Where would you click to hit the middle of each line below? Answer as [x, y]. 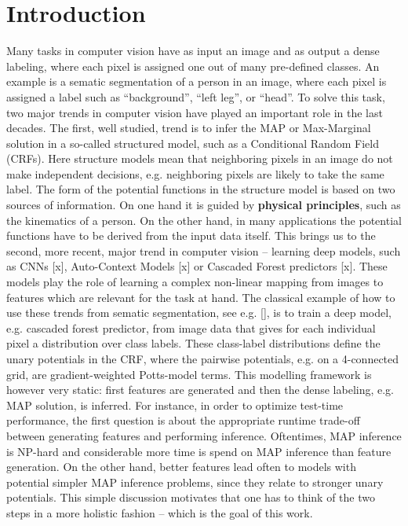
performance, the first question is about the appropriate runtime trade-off [183, 420]
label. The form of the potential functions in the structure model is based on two [201, 189]
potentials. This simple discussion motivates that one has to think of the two [191, 497]
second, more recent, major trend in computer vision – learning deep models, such [204, 250]
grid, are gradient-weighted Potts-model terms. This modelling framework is [189, 374]
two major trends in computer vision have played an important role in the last [195, 112]
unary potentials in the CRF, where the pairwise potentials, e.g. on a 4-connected [203, 359]
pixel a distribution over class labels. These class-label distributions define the [193, 343]
